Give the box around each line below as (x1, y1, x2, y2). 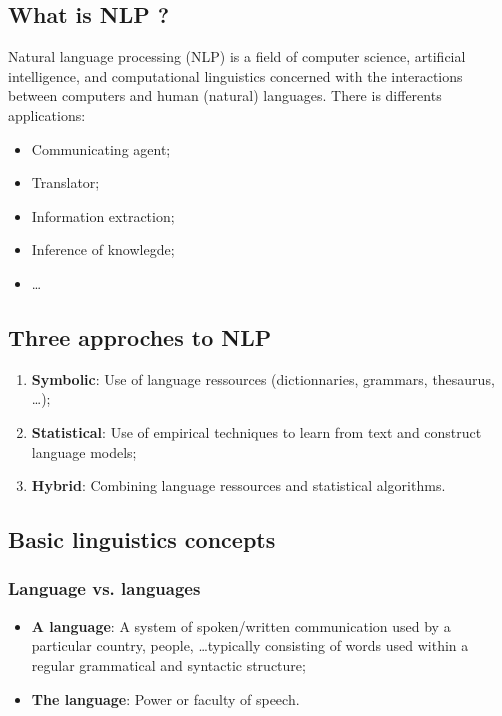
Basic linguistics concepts (8, 524, 276, 555)
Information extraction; (31, 205, 175, 226)
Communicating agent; (31, 138, 171, 159)
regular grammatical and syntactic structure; (31, 654, 306, 675)
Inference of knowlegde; (31, 239, 175, 260)
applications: (8, 104, 86, 125)
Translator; (31, 172, 100, 193)
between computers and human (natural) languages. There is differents (8, 85, 442, 106)
